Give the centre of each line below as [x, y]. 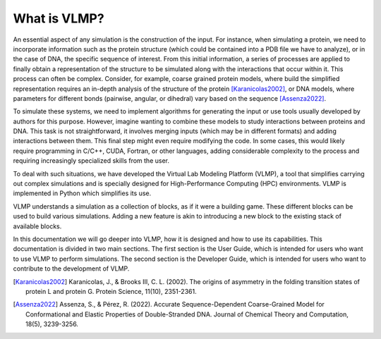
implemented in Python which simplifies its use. [82, 193]
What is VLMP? [59, 18]
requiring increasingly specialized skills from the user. [91, 161]
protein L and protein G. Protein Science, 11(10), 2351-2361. [111, 291]
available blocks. [37, 226]
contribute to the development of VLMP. [71, 269]
